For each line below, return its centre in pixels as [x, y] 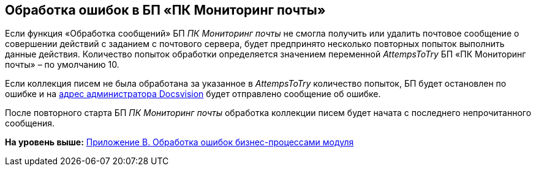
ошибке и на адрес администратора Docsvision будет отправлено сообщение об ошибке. [193, 94]
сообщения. [30, 123]
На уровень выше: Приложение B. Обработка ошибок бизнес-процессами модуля [179, 142]
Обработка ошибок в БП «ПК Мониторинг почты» [165, 10]
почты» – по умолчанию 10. [62, 65]
